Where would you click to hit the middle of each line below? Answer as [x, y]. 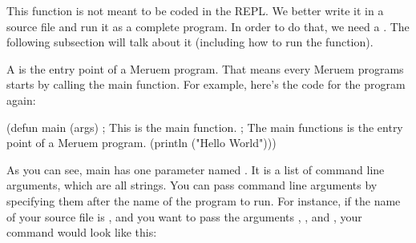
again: [21, 100]
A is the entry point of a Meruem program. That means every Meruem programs [205, 68]
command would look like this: [82, 232]
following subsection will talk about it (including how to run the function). [190, 42]
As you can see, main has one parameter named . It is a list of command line [196, 169]
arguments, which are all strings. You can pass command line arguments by [192, 185]
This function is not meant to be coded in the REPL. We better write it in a [195, 10]
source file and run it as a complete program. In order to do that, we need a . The [208, 26]
